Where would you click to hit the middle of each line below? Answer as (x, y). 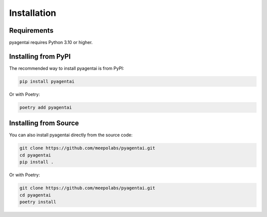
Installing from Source (44, 123)
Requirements (31, 30)
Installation (33, 13)
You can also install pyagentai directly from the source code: (71, 135)
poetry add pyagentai (46, 107)
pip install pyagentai (47, 81)
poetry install (38, 202)
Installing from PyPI (40, 56)
